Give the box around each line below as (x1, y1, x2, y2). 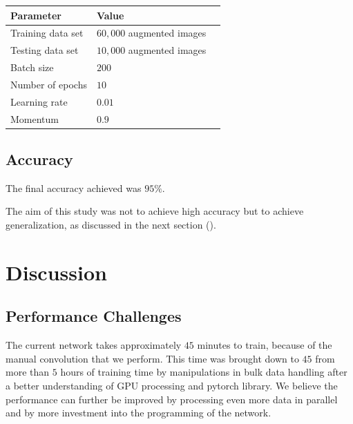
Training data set (10, 26, 84, 40)
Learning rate (10, 94, 68, 108)
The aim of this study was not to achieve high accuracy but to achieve (6, 204, 304, 218)
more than (6, 365, 50, 379)
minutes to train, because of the (197, 338, 332, 352)
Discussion (6, 258, 107, 286)
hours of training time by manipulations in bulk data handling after (60, 365, 347, 379)
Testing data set (10, 43, 79, 57)
